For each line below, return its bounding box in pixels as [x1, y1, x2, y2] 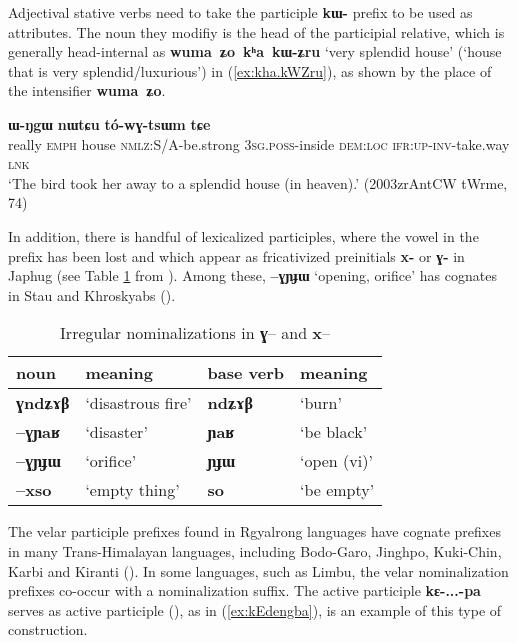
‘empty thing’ [85, 478, 180, 502]
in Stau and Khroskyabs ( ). [8, 284, 176, 305]
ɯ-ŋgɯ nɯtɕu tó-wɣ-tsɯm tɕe [8, 113, 211, 134]
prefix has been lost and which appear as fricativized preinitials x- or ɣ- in [8, 245, 465, 266]
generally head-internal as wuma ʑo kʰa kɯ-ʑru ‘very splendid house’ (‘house [8, 41, 502, 62]
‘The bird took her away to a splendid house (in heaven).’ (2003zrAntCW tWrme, [8, 172, 508, 193]
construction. [8, 619, 88, 640]
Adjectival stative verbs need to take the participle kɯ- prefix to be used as [8, 2, 473, 22]
